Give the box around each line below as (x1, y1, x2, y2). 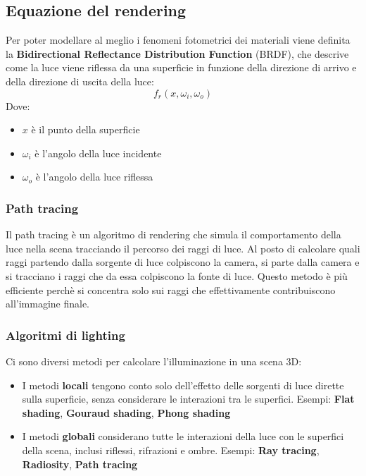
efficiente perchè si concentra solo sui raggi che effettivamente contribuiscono (6, 282, 336, 297)
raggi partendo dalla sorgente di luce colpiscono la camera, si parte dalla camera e (6, 255, 360, 269)
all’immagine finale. (6, 296, 90, 311)
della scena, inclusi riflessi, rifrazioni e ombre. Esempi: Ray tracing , (22, 442, 320, 457)
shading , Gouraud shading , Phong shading (22, 405, 231, 420)
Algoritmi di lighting (6, 326, 125, 343)
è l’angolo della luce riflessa (35, 169, 153, 184)
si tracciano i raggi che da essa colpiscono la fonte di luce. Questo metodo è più (6, 268, 348, 283)
